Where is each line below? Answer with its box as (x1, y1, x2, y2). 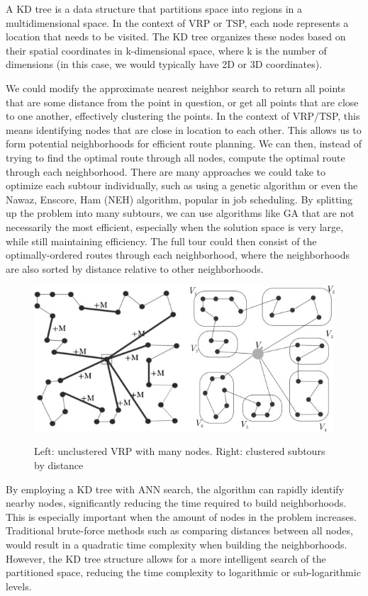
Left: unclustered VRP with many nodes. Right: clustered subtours (34, 444, 325, 459)
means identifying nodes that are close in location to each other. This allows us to (6, 122, 362, 137)
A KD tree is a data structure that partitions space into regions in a (6, 1, 303, 16)
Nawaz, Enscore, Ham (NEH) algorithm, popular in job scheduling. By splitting (6, 191, 353, 206)
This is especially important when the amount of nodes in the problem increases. (6, 509, 357, 524)
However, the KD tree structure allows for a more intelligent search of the (6, 551, 326, 566)
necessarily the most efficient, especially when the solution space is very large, (6, 219, 344, 234)
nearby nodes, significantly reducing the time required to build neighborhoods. (6, 495, 347, 510)
